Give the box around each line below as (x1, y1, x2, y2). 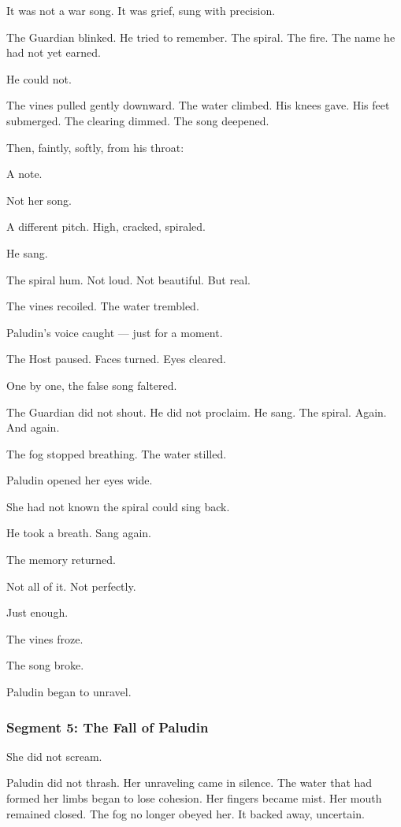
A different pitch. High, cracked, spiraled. (6, 218, 206, 235)
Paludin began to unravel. (6, 684, 132, 700)
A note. (6, 165, 43, 182)
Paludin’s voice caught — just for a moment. (6, 324, 223, 340)
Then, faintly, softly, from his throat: (6, 139, 184, 155)
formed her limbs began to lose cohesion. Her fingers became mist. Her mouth (6, 790, 382, 807)
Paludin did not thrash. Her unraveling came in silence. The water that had (6, 774, 373, 791)
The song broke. (6, 657, 84, 673)
